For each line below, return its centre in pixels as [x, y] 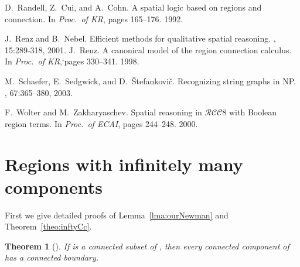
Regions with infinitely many [124, 164]
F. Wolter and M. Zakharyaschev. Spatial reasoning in [103, 112]
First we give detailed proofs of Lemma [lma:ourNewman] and [117, 215]
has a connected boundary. [52, 257]
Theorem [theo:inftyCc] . [48, 226]
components [54, 186]
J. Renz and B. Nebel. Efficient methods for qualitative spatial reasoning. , [140, 38]
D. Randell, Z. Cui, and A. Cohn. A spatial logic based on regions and [133, 7]
